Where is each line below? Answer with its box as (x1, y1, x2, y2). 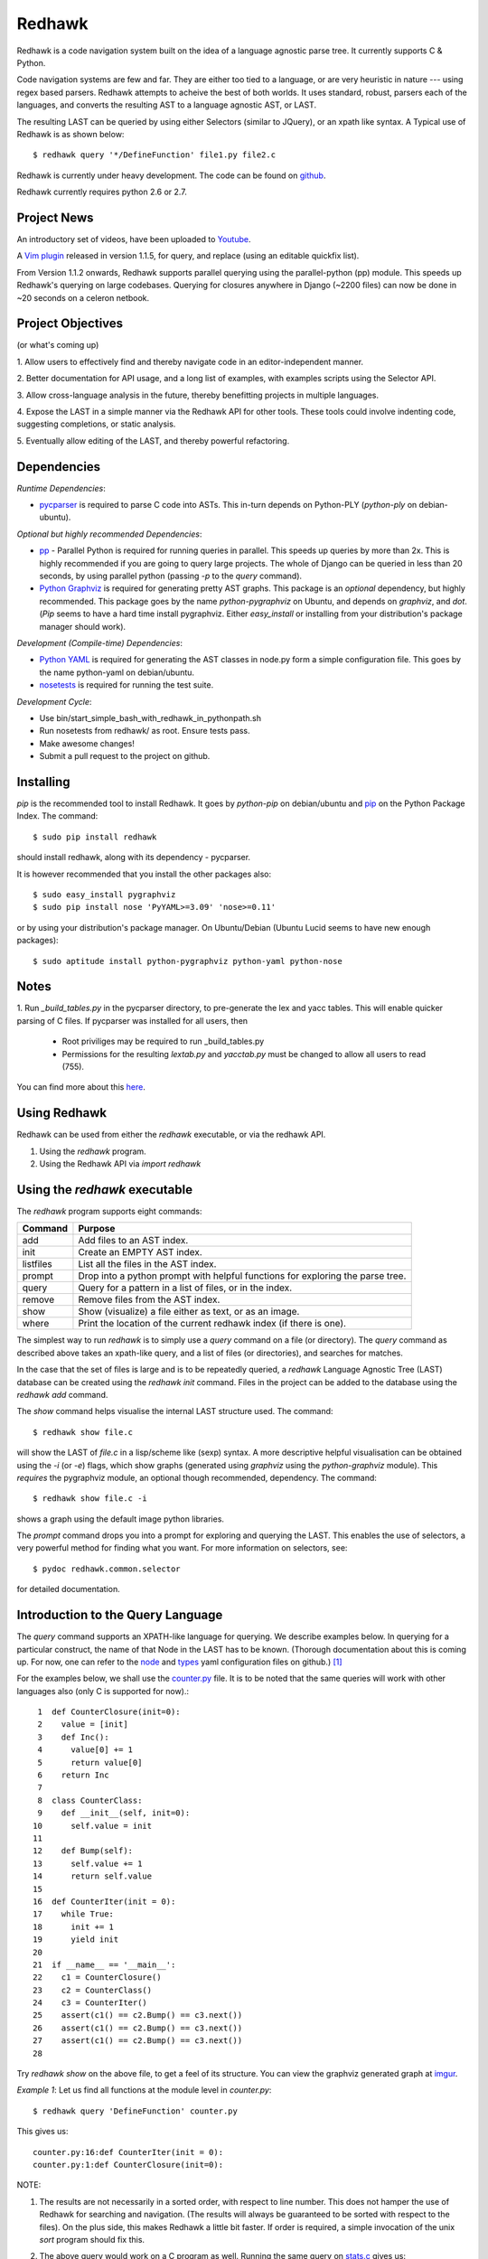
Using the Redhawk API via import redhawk (39, 1158, 202, 1169)
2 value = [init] (37, 1720, 128, 1729)
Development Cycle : (16, 696, 92, 707)
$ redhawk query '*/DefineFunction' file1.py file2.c (33, 150, 276, 160)
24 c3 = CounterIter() (33, 1998, 148, 2008)
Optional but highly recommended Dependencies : (16, 529, 202, 539)
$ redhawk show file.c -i (33, 1494, 148, 1504)
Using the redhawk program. (39, 1146, 146, 1157)
